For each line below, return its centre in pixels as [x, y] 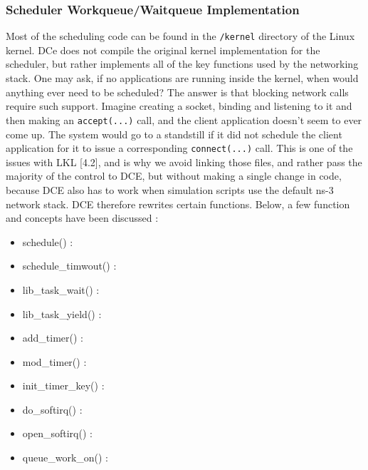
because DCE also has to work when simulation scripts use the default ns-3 [170, 189]
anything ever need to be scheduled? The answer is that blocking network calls [177, 92]
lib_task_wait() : [61, 289]
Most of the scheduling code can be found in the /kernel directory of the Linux [180, 36]
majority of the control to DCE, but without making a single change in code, [174, 176]
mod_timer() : [54, 361]
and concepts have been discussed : [82, 218]
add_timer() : [53, 338]
